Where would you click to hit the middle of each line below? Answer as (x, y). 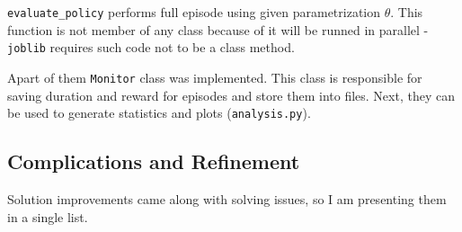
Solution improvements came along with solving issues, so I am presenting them (227, 199)
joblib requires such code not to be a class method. (151, 47)
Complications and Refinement (154, 161)
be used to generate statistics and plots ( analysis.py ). (159, 113)
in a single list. (48, 216)
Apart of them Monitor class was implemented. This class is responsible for (215, 77)
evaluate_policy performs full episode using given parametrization (194, 12)
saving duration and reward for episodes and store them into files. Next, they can (231, 95)
